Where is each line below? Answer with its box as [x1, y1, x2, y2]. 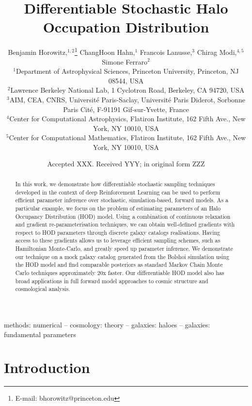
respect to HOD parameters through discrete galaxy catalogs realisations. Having [15, 228, 220, 236]
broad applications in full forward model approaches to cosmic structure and [15, 276, 208, 285]
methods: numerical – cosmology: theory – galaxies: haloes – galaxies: [4, 320, 210, 330]
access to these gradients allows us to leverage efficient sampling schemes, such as [15, 236, 220, 244]
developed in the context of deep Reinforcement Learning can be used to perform [15, 188, 220, 196]
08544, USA [108, 75, 144, 85]
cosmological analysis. [15, 285, 70, 293]
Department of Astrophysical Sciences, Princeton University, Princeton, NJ [16, 66, 239, 76]
